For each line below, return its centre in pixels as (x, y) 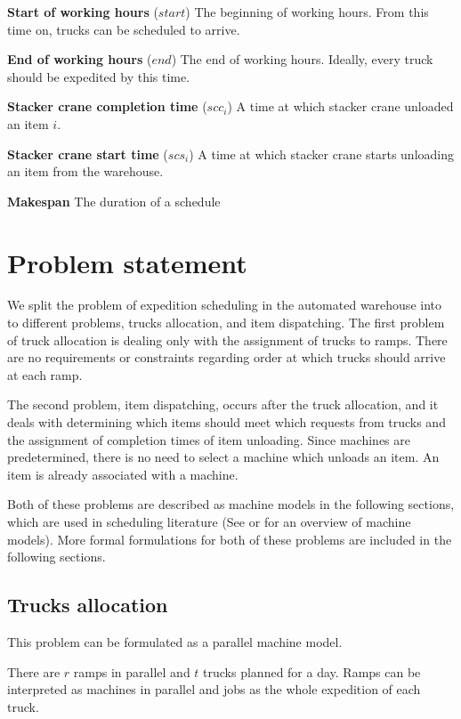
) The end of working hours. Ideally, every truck (302, 59)
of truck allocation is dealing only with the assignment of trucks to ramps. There (227, 339)
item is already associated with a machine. (123, 474)
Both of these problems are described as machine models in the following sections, (231, 504)
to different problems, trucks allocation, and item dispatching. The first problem (226, 323)
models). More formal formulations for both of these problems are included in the (230, 539)
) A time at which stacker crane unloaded (340, 106)
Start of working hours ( (83, 12)
